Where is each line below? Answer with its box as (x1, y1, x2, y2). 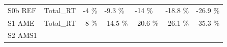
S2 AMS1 (8, 30, 37, 40)
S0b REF (8, 5, 37, 15)
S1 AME (8, 17, 35, 28)
